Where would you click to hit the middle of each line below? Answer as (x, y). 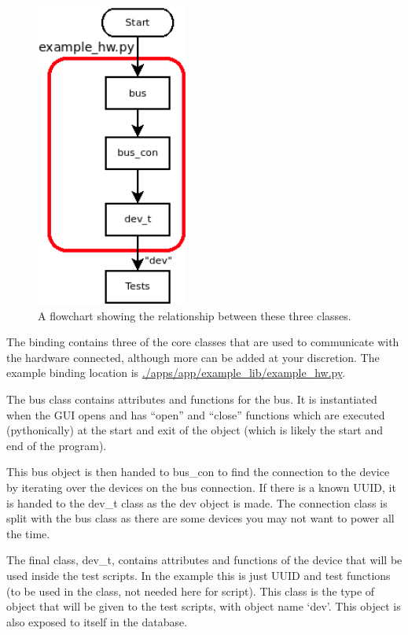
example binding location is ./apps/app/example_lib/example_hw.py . (176, 373)
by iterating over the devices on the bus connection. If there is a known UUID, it (201, 487)
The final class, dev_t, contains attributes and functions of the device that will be (204, 560)
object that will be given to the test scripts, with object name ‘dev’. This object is (204, 606)
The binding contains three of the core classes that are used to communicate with (203, 342)
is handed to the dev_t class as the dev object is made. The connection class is (197, 502)
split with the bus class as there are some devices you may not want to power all (200, 518)
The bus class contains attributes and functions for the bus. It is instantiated (192, 399)
